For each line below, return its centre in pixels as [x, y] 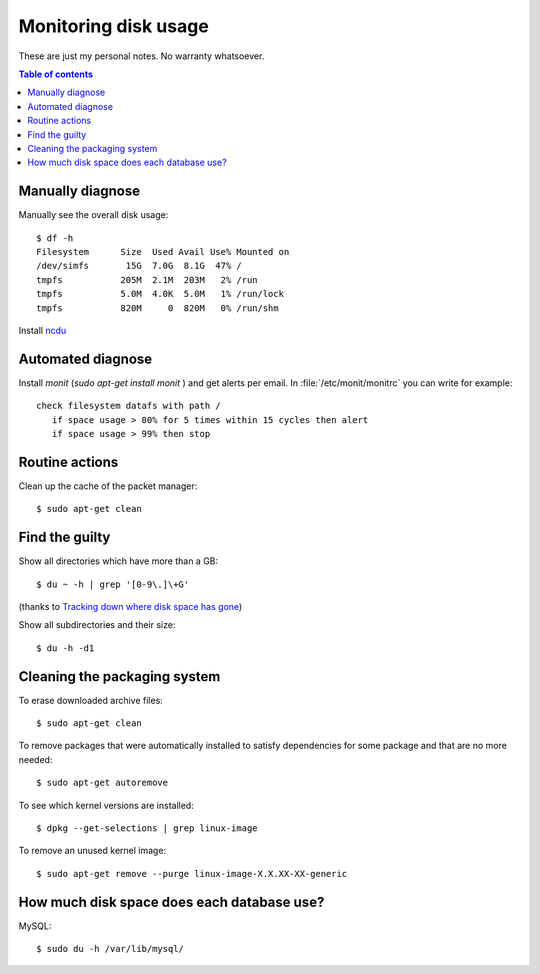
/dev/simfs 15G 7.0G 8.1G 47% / [139, 266]
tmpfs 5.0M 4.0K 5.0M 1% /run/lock [160, 294]
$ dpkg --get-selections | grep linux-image [147, 828]
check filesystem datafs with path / [129, 406]
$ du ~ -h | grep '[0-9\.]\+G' [113, 584]
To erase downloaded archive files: [91, 700]
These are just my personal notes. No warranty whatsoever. [141, 56]
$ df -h [55, 238]
